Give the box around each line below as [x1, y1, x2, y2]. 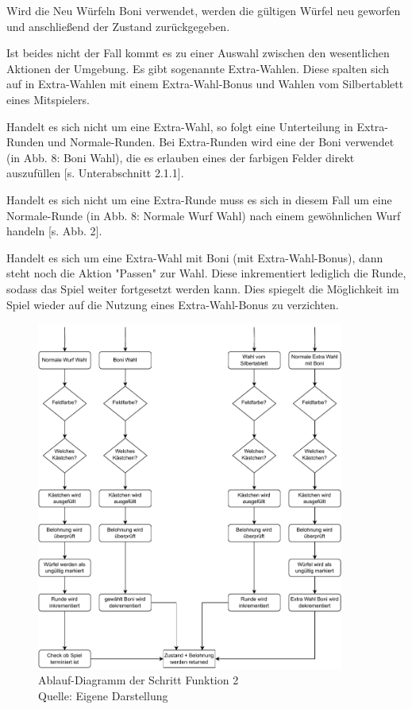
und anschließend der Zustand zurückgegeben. [6, 17, 230, 34]
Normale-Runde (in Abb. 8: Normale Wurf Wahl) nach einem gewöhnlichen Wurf [6, 207, 401, 223]
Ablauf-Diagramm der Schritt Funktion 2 [38, 672, 239, 688]
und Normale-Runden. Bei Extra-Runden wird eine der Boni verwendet [47, 134, 395, 150]
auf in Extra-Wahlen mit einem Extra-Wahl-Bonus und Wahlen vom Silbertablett [6, 76, 404, 92]
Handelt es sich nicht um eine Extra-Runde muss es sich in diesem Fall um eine [6, 191, 392, 207]
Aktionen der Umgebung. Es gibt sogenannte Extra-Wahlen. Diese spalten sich [6, 60, 390, 76]
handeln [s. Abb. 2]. [6, 223, 102, 239]
